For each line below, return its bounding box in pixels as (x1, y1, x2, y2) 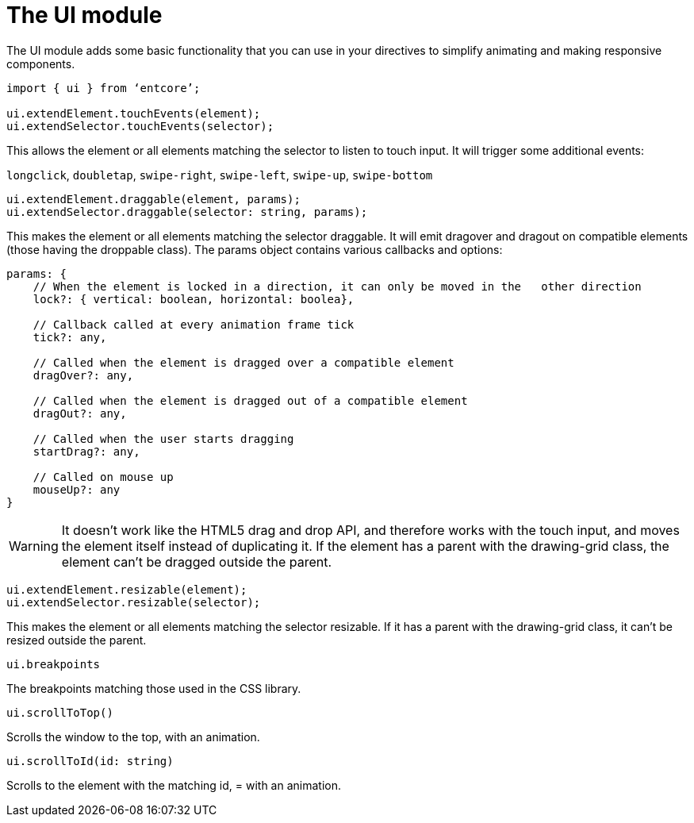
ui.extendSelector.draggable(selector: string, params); (6, 205, 368, 218)
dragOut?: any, (33, 406, 127, 420)
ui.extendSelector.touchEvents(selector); (6, 119, 274, 133)
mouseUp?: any (33, 483, 121, 496)
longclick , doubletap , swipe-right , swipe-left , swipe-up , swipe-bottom (6, 167, 433, 182)
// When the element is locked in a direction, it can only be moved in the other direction (33, 279, 642, 293)
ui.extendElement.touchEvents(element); (6, 106, 261, 120)
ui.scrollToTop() (6, 706, 113, 719)
